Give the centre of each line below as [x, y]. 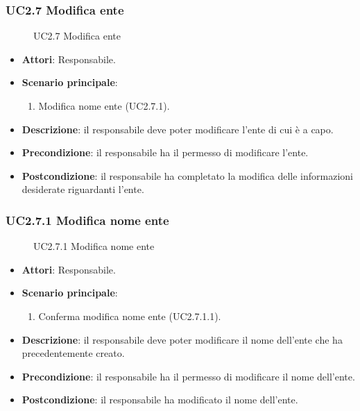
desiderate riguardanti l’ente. [83, 189]
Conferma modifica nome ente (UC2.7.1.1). [130, 316]
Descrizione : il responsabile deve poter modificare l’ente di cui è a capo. [178, 129]
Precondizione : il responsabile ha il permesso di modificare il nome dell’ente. [188, 376]
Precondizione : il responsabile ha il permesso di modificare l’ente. [165, 152]
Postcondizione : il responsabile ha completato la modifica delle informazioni [187, 175]
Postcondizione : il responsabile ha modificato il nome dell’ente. [160, 400]
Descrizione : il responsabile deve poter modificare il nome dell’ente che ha [182, 339]
